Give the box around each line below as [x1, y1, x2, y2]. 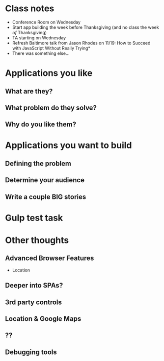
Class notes [5, 3, 55, 14]
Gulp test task [5, 212, 63, 223]
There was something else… [12, 50, 70, 56]
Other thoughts [5, 235, 69, 246]
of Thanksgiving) [12, 29, 47, 35]
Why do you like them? [5, 120, 77, 129]
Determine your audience [5, 176, 85, 184]
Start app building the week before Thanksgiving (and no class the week [12, 24, 159, 30]
